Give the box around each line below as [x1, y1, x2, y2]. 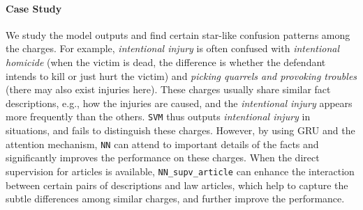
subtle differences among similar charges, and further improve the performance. [6, 191, 345, 206]
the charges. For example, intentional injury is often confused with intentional [6, 41, 339, 56]
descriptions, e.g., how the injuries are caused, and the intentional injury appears [6, 95, 353, 110]
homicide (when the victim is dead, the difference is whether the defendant [6, 54, 326, 69]
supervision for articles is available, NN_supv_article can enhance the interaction [6, 163, 355, 178]
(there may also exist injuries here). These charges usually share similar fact [6, 82, 331, 97]
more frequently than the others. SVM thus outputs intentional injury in [6, 109, 311, 124]
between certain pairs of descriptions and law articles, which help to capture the [6, 177, 348, 192]
